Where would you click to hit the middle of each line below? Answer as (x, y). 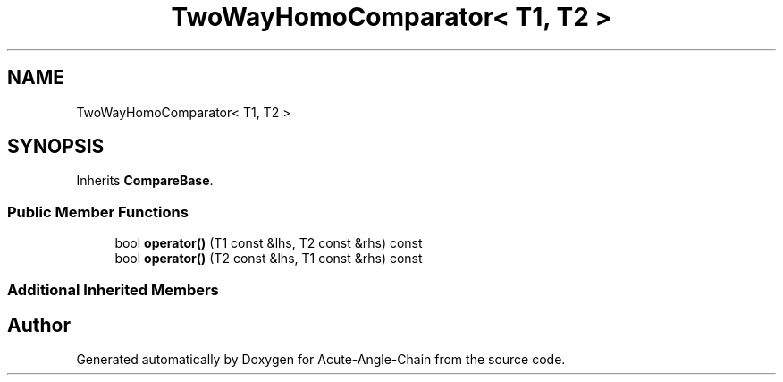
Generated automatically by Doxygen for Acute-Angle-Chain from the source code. (321, 360)
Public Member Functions (98, 212)
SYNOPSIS (56, 147)
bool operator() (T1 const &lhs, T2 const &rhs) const (269, 243)
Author (39, 325)
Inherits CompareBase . (145, 181)
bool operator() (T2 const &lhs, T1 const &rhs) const (269, 259)
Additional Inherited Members (113, 289)
